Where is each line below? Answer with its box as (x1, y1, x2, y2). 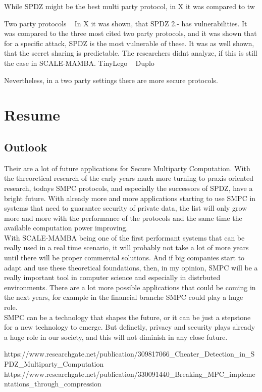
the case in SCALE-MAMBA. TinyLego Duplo (4, 57, 154, 68)
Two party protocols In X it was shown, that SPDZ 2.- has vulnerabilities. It (4, 18, 247, 28)
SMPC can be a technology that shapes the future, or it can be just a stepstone (4, 311, 251, 322)
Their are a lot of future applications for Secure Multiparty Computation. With (4, 163, 250, 173)
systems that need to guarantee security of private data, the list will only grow (4, 203, 247, 213)
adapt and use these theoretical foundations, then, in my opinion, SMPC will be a (4, 262, 258, 272)
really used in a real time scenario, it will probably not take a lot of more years (4, 242, 249, 253)
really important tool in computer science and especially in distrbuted (4, 272, 221, 283)
